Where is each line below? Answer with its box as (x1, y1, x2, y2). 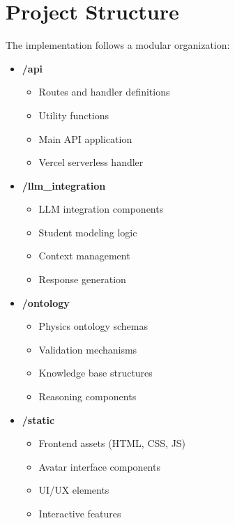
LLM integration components (38, 202, 164, 216)
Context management (38, 248, 130, 263)
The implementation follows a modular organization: (6, 38, 230, 52)
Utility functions (38, 107, 109, 122)
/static (22, 412, 55, 427)
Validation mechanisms (38, 342, 137, 356)
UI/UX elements (38, 483, 109, 497)
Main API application (38, 131, 132, 146)
